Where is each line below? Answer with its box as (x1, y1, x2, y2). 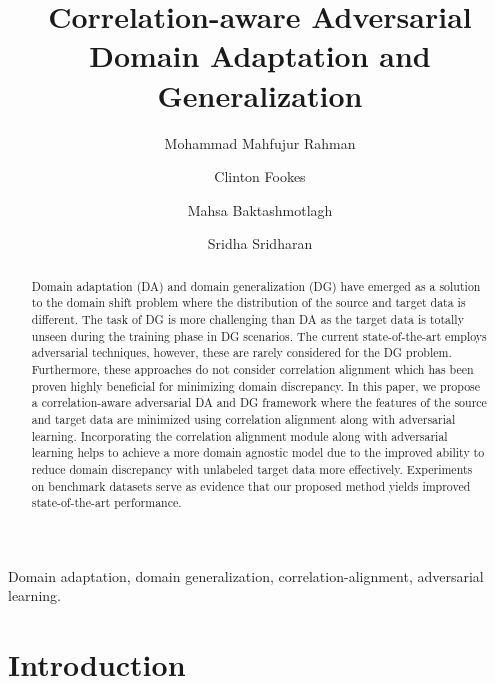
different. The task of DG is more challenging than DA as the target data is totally (31, 310, 464, 327)
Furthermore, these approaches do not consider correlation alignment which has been (31, 360, 474, 377)
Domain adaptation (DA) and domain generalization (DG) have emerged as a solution (31, 277, 481, 294)
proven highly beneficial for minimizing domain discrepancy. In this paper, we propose (31, 377, 481, 394)
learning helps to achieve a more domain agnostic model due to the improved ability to (31, 444, 485, 461)
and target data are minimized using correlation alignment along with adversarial (31, 410, 456, 427)
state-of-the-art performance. (31, 494, 182, 511)
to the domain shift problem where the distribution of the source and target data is (31, 294, 466, 311)
